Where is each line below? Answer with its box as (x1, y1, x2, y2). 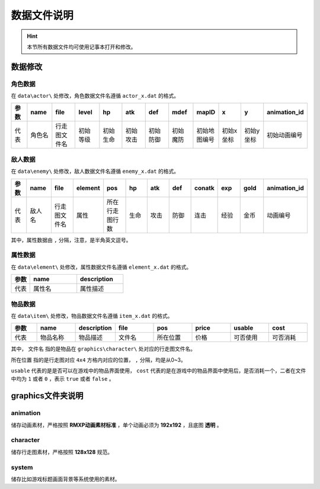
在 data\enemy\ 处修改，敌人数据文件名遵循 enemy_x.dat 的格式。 (11, 168, 180, 175)
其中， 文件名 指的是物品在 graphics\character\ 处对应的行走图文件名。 (11, 345, 196, 352)
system (11, 463, 33, 471)
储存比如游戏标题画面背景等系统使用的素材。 (11, 475, 120, 482)
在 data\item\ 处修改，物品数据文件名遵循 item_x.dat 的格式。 (11, 312, 173, 319)
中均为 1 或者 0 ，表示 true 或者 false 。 (11, 375, 115, 382)
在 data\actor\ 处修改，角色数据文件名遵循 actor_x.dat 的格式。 (11, 92, 180, 99)
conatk (194, 184, 215, 192)
